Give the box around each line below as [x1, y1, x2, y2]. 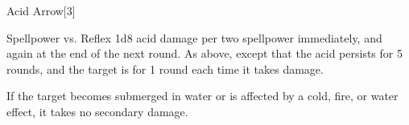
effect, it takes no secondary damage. [6, 103, 188, 119]
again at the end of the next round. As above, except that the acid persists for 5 [6, 45, 403, 62]
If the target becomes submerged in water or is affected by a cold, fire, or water [6, 87, 399, 104]
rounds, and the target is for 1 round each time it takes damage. [6, 60, 324, 77]
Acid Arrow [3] [6, 2, 76, 18]
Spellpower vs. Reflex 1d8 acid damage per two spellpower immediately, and [6, 29, 382, 46]
